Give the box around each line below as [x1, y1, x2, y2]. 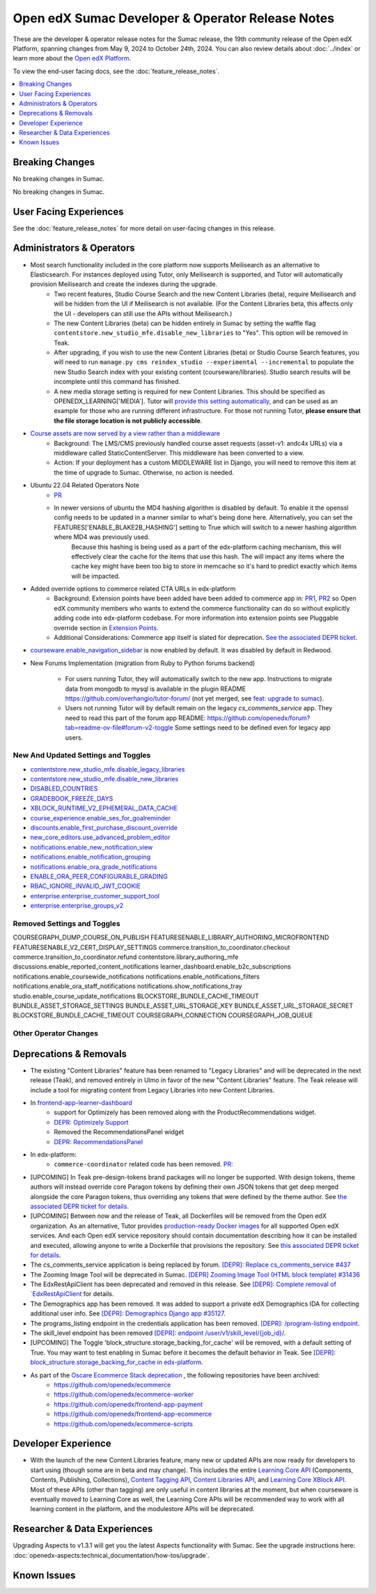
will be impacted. [71, 572, 120, 580]
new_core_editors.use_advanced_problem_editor [30, 833, 171, 842]
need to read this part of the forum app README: [65, 714, 206, 722]
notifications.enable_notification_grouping [30, 853, 151, 861]
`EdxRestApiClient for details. [30, 1290, 114, 1298]
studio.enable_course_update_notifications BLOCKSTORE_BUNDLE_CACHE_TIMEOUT [13, 992, 259, 1000]
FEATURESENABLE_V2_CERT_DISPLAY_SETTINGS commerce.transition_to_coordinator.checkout [13, 943, 290, 951]
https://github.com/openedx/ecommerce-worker [54, 1390, 194, 1399]
